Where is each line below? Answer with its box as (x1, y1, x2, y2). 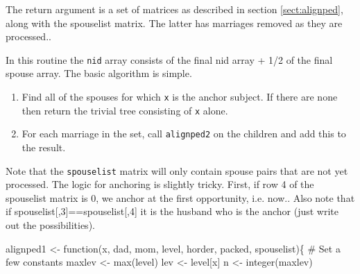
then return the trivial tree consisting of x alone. (22, 103, 228, 117)
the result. (22, 140, 66, 154)
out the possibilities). (6, 218, 95, 232)
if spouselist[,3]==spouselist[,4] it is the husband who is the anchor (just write (6, 204, 338, 219)
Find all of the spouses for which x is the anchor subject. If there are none (22, 89, 338, 104)
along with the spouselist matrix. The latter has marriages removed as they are (6, 15, 343, 30)
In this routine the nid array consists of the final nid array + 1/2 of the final (6, 52, 333, 67)
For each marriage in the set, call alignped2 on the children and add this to (22, 126, 346, 141)
